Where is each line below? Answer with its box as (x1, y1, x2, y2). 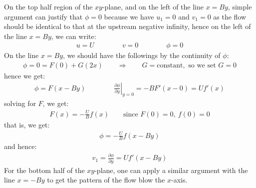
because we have (104, 11, 154, 21)
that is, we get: (4, 119, 50, 130)
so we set (188, 62, 216, 69)
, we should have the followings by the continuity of (63, 50, 221, 60)
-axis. (171, 174, 188, 185)
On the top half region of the (4, 1, 93, 11)
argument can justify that (4, 11, 83, 21)
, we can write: (51, 30, 96, 41)
